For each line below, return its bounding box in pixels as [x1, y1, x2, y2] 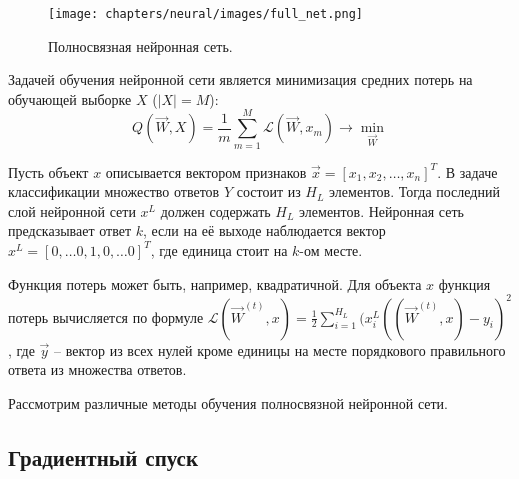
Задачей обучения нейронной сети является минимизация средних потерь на [8, 69, 473, 90]
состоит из [236, 181, 301, 202]
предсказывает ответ [8, 220, 132, 241]
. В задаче [437, 161, 498, 182]
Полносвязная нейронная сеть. [48, 35, 233, 56]
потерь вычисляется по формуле [8, 306, 204, 327]
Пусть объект [8, 161, 89, 182]
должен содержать [160, 200, 271, 221]
